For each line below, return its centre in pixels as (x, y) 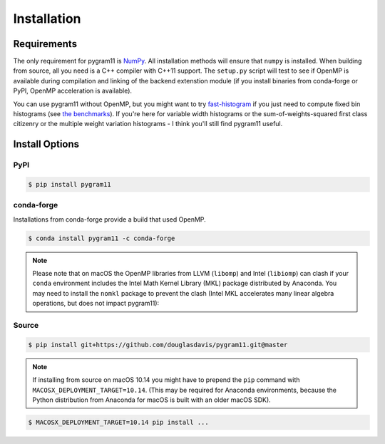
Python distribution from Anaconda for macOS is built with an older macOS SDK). (152, 400)
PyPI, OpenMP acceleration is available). (72, 91)
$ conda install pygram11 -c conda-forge (102, 238)
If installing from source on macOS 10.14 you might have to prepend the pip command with (166, 380)
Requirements (45, 44)
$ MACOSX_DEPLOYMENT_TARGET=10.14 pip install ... (119, 422)
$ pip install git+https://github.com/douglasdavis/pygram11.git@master (158, 345)
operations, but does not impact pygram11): (96, 304)
